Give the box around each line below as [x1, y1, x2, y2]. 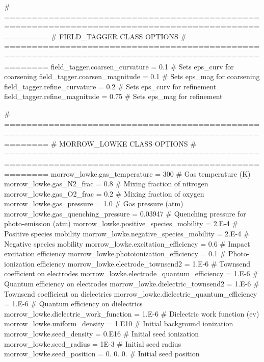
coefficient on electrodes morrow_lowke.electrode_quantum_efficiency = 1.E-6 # [4, 268, 258, 279]
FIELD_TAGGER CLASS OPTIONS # [59, 31, 187, 41]
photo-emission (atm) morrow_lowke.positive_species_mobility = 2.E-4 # [4, 218, 239, 229]
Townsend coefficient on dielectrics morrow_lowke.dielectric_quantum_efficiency [4, 288, 257, 299]
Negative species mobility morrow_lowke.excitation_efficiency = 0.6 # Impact [4, 238, 250, 249]
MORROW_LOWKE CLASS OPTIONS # [59, 138, 196, 149]
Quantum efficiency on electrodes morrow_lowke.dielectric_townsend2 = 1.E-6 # [4, 278, 259, 289]
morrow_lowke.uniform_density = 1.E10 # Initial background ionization [4, 318, 233, 329]
